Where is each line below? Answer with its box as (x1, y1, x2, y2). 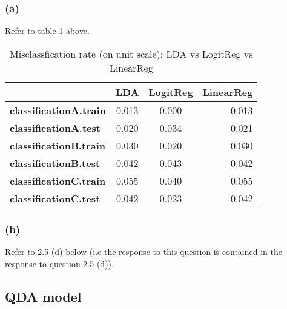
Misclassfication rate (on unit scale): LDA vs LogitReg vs (10, 46, 253, 61)
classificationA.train (10, 103, 106, 117)
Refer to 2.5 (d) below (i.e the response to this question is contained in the (5, 245, 282, 258)
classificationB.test (10, 155, 101, 170)
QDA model (5, 287, 82, 305)
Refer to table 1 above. (5, 24, 90, 37)
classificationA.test (10, 120, 101, 135)
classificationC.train (10, 173, 106, 188)
